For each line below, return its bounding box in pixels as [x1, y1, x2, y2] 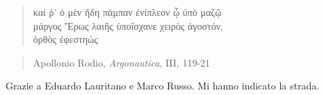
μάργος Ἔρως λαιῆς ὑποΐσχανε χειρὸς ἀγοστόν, [33, 18, 223, 33]
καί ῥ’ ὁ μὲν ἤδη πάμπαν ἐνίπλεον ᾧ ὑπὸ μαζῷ [33, 5, 222, 19]
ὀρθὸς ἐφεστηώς [33, 32, 98, 46]
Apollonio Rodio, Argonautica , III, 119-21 [33, 55, 211, 69]
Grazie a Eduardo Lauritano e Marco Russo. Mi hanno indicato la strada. [6, 78, 320, 93]
